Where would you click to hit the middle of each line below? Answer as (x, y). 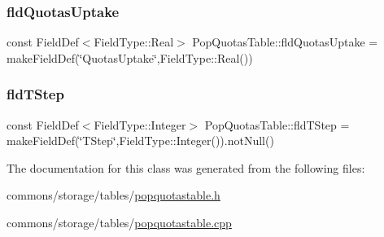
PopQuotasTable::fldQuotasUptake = (285, 42)
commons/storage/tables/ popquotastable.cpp (119, 222)
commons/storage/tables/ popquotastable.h (113, 195)
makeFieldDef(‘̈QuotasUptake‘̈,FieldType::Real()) (130, 57)
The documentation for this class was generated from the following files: (186, 167)
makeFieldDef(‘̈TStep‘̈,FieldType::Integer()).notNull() (140, 140)
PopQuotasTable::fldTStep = (277, 124)
